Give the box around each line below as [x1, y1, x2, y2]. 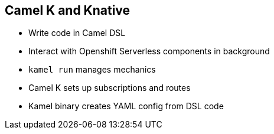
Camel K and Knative [5, 3, 131, 18]
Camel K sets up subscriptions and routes [28, 83, 191, 93]
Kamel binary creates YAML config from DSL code [28, 101, 224, 112]
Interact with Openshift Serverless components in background [28, 46, 270, 57]
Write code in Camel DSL [28, 28, 126, 38]
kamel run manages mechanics [28, 64, 156, 75]
